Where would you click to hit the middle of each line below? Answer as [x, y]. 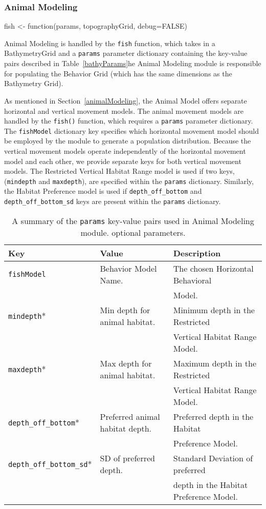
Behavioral [192, 280]
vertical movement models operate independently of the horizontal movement [125, 151]
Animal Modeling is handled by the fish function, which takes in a [110, 43]
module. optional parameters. [133, 232]
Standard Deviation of [213, 458]
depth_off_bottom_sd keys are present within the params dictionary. [113, 201]
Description [197, 253]
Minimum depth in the [214, 310]
